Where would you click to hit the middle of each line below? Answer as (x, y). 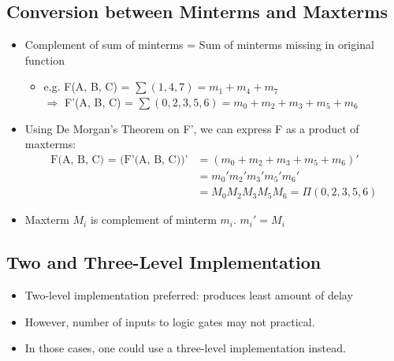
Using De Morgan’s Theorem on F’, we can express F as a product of (192, 128)
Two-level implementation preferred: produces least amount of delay (189, 295)
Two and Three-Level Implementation (164, 262)
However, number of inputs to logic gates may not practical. (170, 321)
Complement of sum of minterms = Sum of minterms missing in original (199, 45)
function (45, 60)
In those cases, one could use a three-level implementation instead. (185, 348)
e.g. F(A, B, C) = (87, 86)
